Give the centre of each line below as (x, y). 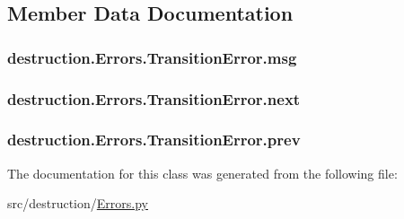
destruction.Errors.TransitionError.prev (154, 140)
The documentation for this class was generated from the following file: (202, 173)
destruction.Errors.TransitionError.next (154, 98)
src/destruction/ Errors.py (78, 203)
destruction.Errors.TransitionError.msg (152, 57)
